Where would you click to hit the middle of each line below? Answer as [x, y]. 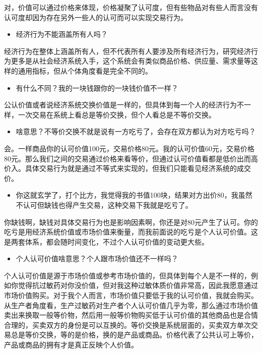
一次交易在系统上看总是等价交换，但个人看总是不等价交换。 [117, 114]
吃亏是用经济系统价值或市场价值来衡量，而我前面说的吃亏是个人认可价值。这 [131, 232]
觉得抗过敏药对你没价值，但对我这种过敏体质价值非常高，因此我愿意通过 [138, 285]
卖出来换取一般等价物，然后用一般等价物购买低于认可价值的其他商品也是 [124, 315]
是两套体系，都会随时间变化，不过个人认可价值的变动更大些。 [106, 241]
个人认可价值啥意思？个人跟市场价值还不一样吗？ [97, 258]
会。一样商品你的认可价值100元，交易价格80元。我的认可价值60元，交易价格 [129, 148]
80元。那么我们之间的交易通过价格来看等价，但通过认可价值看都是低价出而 [127, 158]
